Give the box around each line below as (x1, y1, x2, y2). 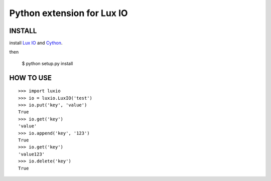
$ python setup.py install (22, 60, 73, 66)
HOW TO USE (9, 73, 52, 82)
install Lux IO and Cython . (9, 40, 63, 46)
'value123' (18, 151, 45, 157)
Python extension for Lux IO (9, 8, 128, 19)
